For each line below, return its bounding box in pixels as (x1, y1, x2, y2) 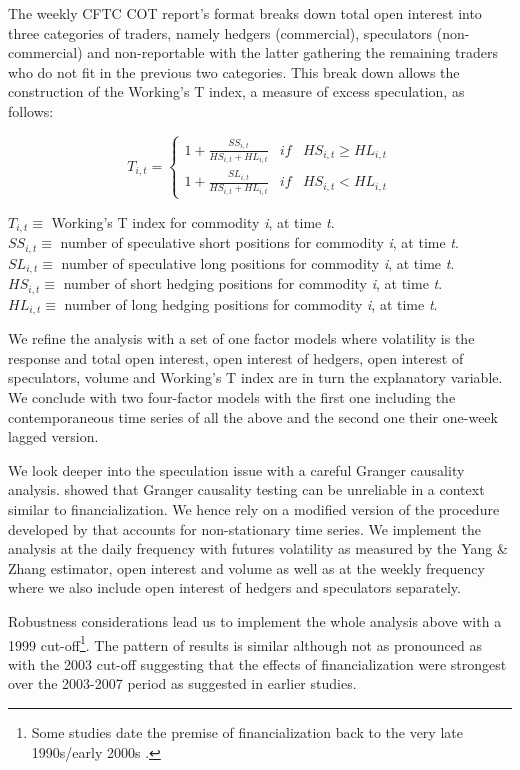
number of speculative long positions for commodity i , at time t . (61, 252, 455, 273)
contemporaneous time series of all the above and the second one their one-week (8, 406, 498, 427)
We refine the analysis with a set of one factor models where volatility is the (8, 328, 475, 349)
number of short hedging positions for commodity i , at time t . (63, 273, 443, 294)
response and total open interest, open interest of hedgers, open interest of (8, 347, 464, 368)
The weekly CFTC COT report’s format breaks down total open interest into (8, 3, 482, 23)
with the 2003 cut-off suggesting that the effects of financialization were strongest (8, 653, 507, 674)
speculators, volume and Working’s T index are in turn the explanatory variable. (8, 367, 503, 388)
